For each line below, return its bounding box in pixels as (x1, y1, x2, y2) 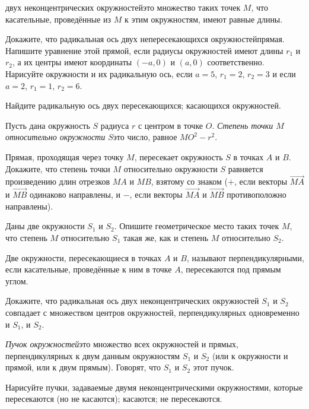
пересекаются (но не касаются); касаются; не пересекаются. (5, 392, 222, 405)
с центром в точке (138, 119, 203, 131)
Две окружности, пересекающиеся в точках (5, 251, 162, 264)
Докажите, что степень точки (5, 162, 110, 175)
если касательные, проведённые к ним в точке (5, 263, 172, 275)
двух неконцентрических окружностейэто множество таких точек (5, 1, 241, 13)
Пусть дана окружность (5, 119, 90, 131)
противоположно (227, 188, 286, 201)
